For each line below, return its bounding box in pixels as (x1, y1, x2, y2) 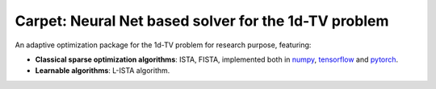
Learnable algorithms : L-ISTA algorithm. (35, 66, 170, 75)
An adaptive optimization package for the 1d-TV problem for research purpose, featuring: (15, 40, 312, 50)
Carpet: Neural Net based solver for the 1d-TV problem (15, 12, 389, 30)
